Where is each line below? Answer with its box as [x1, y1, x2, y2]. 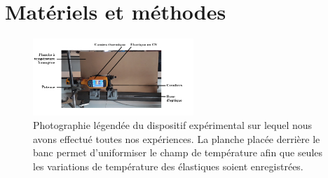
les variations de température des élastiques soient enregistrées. [33, 158, 303, 173]
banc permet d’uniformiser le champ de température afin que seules [33, 145, 323, 160]
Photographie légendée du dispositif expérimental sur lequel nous [33, 118, 313, 132]
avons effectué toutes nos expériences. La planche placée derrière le [33, 131, 320, 146]
